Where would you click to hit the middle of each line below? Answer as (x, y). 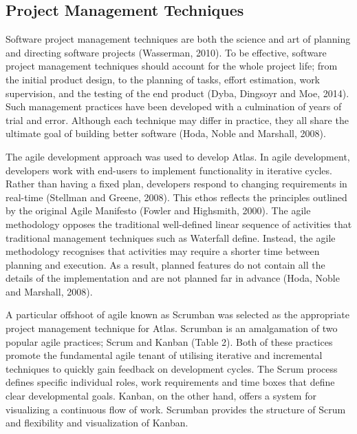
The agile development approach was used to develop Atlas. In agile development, (178, 156)
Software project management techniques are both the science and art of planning (178, 39)
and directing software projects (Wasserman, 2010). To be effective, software (166, 52)
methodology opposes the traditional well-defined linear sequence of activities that (179, 224)
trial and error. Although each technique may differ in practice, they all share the (177, 120)
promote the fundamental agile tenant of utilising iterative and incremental (164, 355)
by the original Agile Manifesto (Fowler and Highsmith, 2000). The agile (158, 210)
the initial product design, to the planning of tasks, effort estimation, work (163, 79)
